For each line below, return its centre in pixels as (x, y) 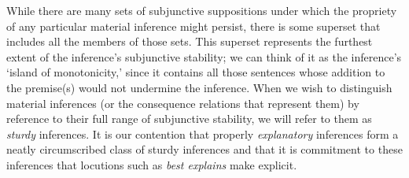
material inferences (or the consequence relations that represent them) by (183, 103)
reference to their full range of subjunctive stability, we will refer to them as (189, 119)
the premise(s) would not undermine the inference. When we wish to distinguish (199, 87)
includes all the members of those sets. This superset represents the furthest (190, 41)
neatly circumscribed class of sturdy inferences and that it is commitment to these (204, 149)
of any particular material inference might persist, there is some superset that (193, 26)
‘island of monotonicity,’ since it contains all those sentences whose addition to (196, 72)
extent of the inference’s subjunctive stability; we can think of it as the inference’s (204, 56)
